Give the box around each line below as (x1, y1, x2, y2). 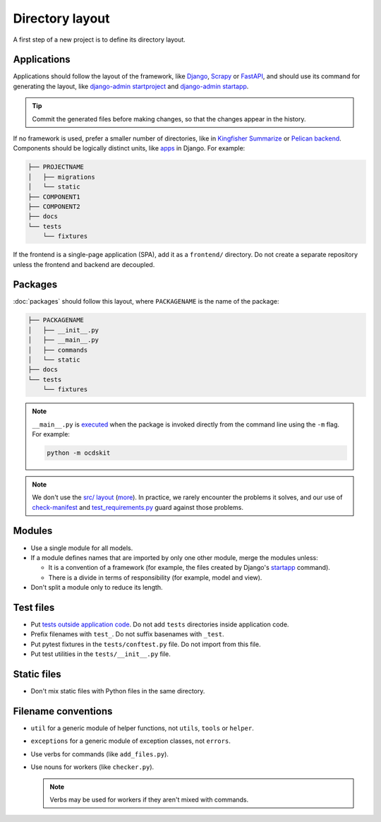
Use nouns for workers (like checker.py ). (30, 763, 155, 771)
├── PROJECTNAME (28, 163, 85, 171)
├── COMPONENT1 (28, 193, 80, 201)
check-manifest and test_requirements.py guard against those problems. (32, 503, 243, 511)
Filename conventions (13, 705, 113, 717)
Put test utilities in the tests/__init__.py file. (30, 650, 171, 658)
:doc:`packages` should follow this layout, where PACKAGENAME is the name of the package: (13, 297, 279, 306)
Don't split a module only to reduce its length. (30, 583, 163, 592)
